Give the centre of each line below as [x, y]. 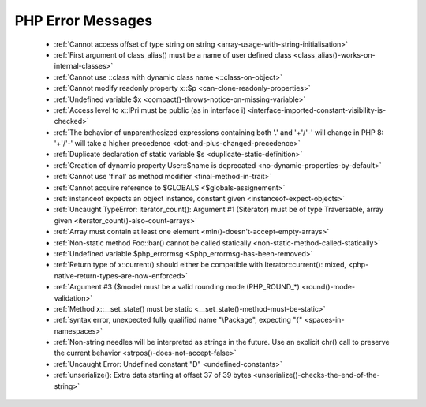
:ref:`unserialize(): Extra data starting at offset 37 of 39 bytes [153, 375]
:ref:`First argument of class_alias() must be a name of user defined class [173, 54]
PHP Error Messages [84, 21]
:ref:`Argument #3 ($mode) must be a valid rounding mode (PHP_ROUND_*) [177, 287]
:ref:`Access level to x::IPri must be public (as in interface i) [150, 110]
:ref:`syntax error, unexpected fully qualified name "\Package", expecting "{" [178, 320]
